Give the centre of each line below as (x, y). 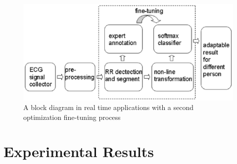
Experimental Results (79, 151)
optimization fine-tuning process (72, 117)
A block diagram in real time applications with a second (109, 107)
